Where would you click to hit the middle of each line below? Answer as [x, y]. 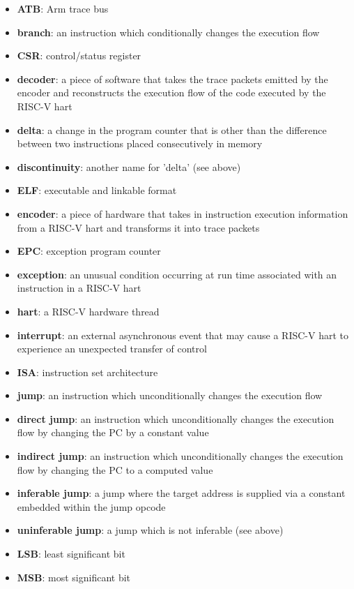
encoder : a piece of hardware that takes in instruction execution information [183, 213]
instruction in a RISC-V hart [79, 288]
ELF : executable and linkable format [97, 190]
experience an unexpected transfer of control [112, 349]
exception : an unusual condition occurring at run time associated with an [177, 274]
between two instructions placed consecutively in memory [140, 143]
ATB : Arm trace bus [63, 8]
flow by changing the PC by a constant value [113, 432]
